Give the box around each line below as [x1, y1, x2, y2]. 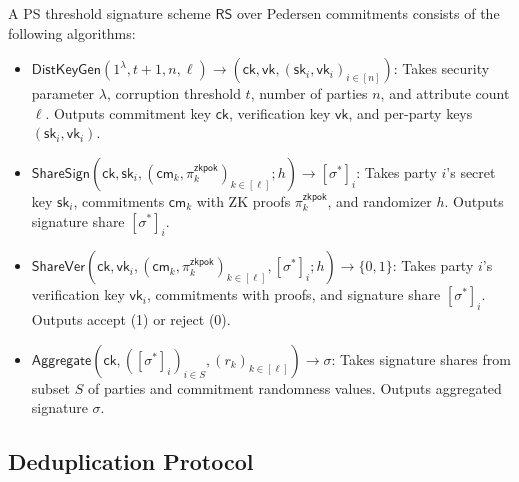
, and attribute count [380, 83, 510, 104]
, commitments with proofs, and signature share [146, 284, 441, 305]
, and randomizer [327, 190, 432, 211]
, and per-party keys [348, 102, 473, 123]
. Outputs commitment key [45, 102, 212, 123]
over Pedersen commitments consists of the [236, 3, 500, 23]
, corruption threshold [106, 83, 241, 104]
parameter [31, 83, 95, 104]
